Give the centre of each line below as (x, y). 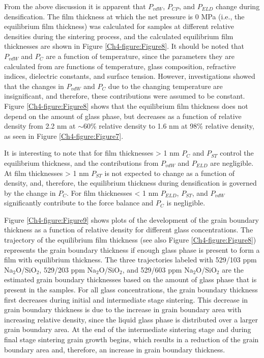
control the (237, 153)
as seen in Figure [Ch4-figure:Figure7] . (64, 136)
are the (233, 269)
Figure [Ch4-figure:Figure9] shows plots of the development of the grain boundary (131, 219)
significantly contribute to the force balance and (79, 203)
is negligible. (186, 203)
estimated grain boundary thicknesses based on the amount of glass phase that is (130, 279)
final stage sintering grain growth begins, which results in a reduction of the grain (131, 339)
